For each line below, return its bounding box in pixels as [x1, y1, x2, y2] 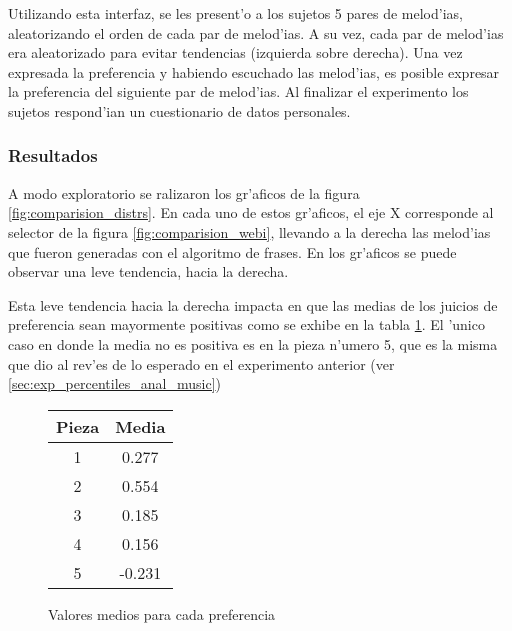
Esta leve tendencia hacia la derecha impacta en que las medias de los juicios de [8, 294, 498, 315]
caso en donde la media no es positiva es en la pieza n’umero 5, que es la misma [8, 333, 498, 354]
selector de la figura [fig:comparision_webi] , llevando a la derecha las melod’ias [8, 221, 491, 242]
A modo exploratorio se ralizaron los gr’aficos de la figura [8, 182, 360, 203]
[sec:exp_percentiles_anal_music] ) [8, 373, 221, 394]
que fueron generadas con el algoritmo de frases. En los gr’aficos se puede [8, 241, 457, 262]
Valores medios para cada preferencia [48, 603, 276, 624]
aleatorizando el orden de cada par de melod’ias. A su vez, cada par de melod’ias [8, 22, 504, 43]
